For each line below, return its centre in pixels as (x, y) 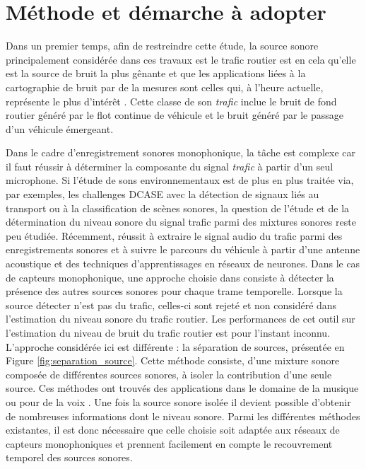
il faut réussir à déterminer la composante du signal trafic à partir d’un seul (170, 166)
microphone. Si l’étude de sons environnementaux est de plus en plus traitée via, (180, 180)
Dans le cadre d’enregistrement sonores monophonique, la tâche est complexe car (181, 152)
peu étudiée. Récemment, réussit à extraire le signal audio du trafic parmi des (174, 235)
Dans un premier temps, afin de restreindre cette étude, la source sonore (162, 46)
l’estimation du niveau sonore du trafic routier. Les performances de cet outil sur (181, 319)
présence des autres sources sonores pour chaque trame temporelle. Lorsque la (174, 291)
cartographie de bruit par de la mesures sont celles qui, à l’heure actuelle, (165, 87)
